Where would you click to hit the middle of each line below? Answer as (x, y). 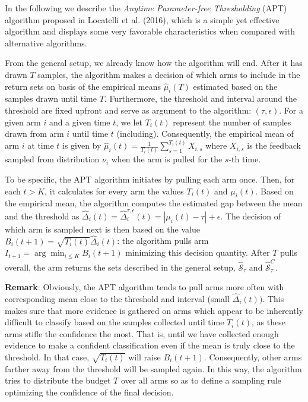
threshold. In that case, (47, 357)
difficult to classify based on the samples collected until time (115, 322)
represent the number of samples (232, 122)
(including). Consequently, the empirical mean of (205, 134)
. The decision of (250, 216)
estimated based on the (235, 86)
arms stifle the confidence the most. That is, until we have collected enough (142, 333)
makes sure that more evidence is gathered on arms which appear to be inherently (154, 310)
